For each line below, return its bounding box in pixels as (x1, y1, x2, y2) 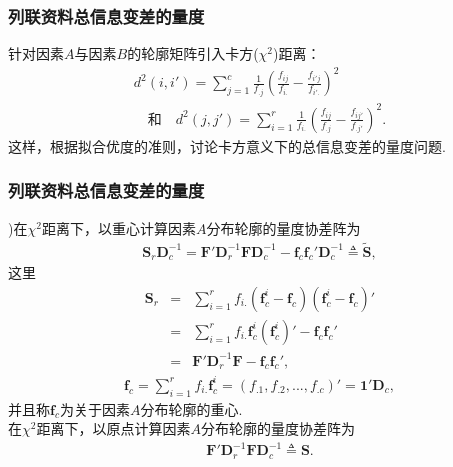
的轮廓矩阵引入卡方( (127, 43, 259, 64)
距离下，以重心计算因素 (41, 217, 196, 238)
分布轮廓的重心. (140, 398, 243, 419)
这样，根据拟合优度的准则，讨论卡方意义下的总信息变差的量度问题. (8, 135, 446, 156)
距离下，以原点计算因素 (36, 418, 191, 439)
